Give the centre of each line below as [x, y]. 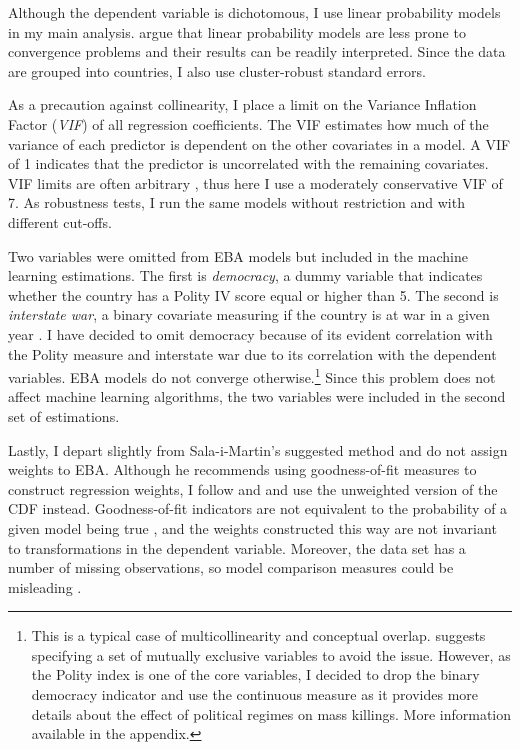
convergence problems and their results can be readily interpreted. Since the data [257, 51]
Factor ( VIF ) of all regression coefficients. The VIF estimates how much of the [248, 123]
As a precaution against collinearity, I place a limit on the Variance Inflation [242, 104]
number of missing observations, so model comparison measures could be [231, 567]
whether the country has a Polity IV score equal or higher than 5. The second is [253, 294]
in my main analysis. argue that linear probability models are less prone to [237, 31]
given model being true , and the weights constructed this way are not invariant [252, 527]
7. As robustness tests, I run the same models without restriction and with [236, 202]
